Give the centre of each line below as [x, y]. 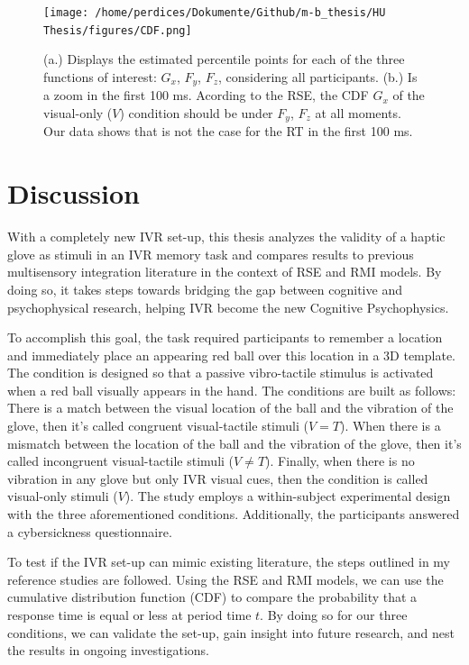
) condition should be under [196, 112]
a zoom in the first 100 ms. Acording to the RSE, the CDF [206, 95]
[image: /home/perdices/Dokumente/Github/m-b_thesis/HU [215, 13]
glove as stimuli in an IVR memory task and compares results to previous [211, 254]
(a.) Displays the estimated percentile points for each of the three [224, 59]
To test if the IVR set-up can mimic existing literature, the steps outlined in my [229, 562]
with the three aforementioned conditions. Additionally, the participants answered [234, 514]
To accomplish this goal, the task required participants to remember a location [225, 337]
